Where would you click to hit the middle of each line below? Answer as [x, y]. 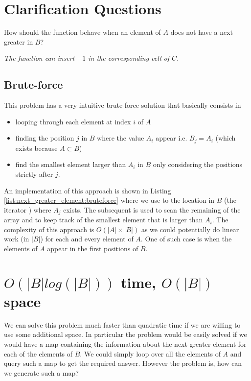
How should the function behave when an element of [82, 32]
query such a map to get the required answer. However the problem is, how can [123, 363]
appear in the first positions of [93, 248]
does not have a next [202, 32]
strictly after [34, 174]
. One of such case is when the [186, 239]
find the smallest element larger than [71, 164]
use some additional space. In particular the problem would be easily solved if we [125, 334]
